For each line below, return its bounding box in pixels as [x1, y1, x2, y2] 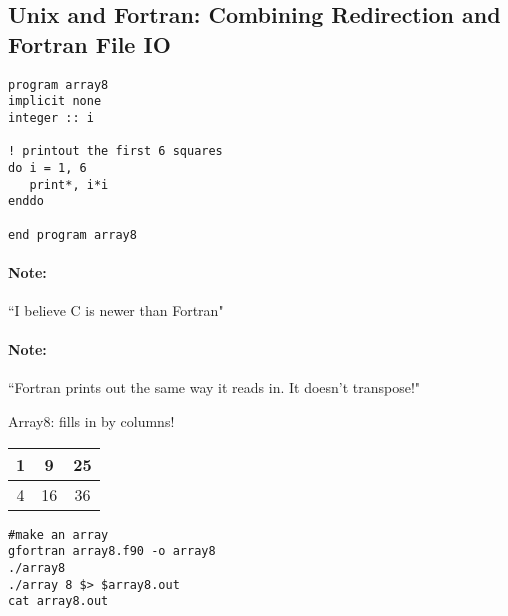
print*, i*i [29, 177, 109, 192]
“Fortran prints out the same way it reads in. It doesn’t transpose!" [8, 377, 421, 398]
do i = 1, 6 [8, 160, 87, 175]
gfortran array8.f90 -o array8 [8, 544, 216, 559]
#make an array [8, 527, 109, 542]
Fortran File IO [8, 28, 171, 59]
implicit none [8, 94, 102, 109]
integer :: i [8, 110, 94, 125]
